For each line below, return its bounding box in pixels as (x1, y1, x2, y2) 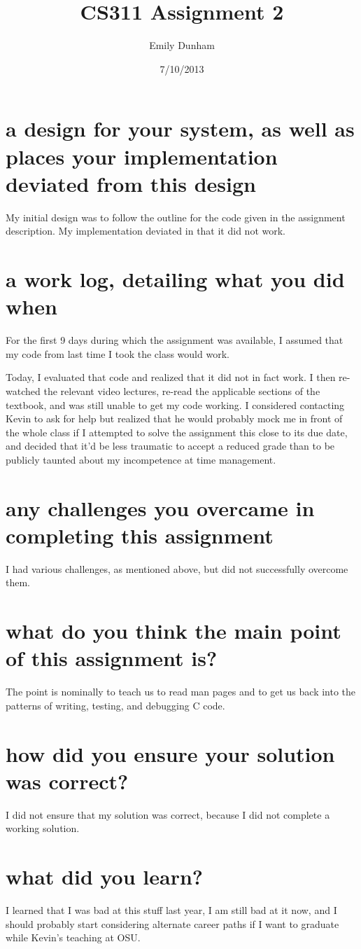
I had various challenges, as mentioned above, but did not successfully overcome (6, 561, 348, 576)
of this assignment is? (6, 644, 218, 672)
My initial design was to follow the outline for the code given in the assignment (6, 209, 346, 224)
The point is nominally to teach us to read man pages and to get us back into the (6, 684, 356, 699)
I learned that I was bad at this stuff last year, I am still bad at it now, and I (6, 903, 337, 917)
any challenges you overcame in (6, 493, 315, 522)
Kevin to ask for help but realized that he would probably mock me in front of (6, 411, 343, 426)
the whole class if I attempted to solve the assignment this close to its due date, (6, 424, 348, 439)
